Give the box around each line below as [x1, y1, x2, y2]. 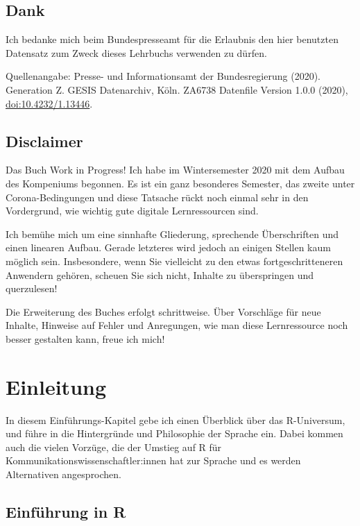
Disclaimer [6, 130, 83, 151]
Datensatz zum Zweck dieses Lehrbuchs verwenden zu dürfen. [6, 45, 267, 60]
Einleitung [6, 372, 107, 400]
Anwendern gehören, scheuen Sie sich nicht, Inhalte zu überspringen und [6, 267, 314, 282]
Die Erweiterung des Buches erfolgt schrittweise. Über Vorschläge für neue [6, 304, 321, 319]
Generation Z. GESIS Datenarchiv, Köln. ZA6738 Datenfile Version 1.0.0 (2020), [6, 82, 348, 96]
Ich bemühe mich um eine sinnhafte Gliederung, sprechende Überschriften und [6, 226, 339, 241]
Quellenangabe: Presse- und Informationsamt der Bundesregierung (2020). [6, 69, 320, 83]
